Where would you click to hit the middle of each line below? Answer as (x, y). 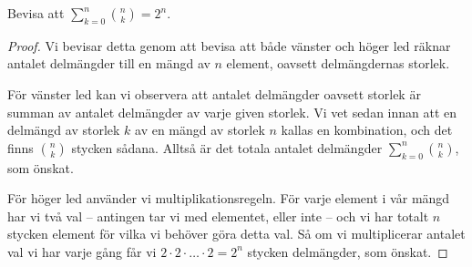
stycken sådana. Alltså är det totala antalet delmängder (227, 147)
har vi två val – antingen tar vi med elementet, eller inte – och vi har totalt (218, 216)
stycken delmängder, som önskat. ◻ (348, 251)
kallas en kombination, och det (367, 130)
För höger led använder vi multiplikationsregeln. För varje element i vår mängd (229, 198)
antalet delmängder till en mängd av (109, 63)
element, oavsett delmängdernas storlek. (338, 63)
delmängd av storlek (64, 130)
